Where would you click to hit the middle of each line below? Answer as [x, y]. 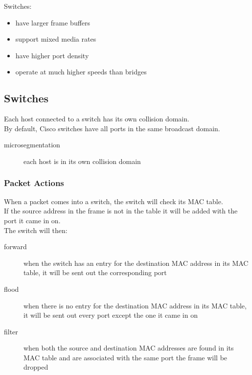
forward [15, 246]
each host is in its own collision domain [82, 161]
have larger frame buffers [53, 22]
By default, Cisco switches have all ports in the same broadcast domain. [112, 128]
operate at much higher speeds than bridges [81, 72]
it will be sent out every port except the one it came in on [111, 315]
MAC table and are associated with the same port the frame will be [126, 357]
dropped [36, 367]
